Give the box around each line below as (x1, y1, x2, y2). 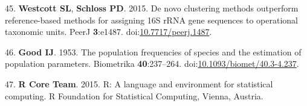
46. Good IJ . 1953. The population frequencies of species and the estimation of (5, 45, 302, 58)
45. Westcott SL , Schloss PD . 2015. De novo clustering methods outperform (5, 2, 299, 14)
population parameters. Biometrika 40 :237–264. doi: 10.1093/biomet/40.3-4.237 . (5, 57, 299, 70)
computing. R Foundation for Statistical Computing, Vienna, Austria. (5, 89, 263, 102)
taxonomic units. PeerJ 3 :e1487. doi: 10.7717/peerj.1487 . (5, 25, 212, 38)
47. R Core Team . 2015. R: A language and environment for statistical (5, 77, 273, 90)
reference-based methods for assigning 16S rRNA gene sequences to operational (5, 13, 298, 26)
